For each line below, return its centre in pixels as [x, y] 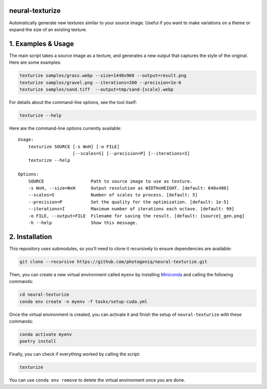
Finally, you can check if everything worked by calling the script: [75, 354]
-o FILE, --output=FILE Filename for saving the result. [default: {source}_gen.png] [136, 216]
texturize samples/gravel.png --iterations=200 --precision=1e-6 [100, 82]
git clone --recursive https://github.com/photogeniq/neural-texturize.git [113, 262]
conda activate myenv [46, 334]
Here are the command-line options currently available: [66, 128]
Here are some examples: [35, 62]
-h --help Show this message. [83, 223]
